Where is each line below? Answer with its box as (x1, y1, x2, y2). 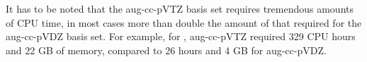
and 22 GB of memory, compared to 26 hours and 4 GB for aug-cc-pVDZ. (6, 42, 327, 57)
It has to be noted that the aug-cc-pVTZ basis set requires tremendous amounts (6, 1, 354, 15)
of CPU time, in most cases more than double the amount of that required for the (6, 15, 362, 30)
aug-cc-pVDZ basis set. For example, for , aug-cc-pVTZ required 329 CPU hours (6, 29, 356, 44)
